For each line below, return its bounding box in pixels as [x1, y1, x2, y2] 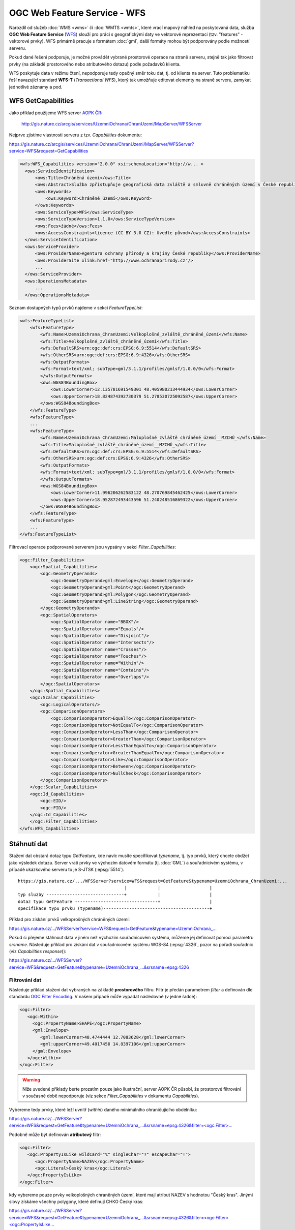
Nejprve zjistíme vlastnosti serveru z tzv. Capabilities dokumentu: [9, 132, 142, 138]
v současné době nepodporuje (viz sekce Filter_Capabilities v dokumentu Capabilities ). [22, 1093, 199, 1099]
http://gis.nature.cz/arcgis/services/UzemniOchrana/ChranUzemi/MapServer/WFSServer [21, 121, 202, 126]
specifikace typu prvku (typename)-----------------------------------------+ [18, 906, 212, 911]
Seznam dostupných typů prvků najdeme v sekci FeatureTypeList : [9, 305, 143, 310]
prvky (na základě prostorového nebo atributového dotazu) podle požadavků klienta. [9, 61, 181, 67]
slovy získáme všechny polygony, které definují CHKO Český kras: [9, 1199, 144, 1205]
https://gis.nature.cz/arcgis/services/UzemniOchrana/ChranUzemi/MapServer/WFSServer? [9, 141, 194, 147]
